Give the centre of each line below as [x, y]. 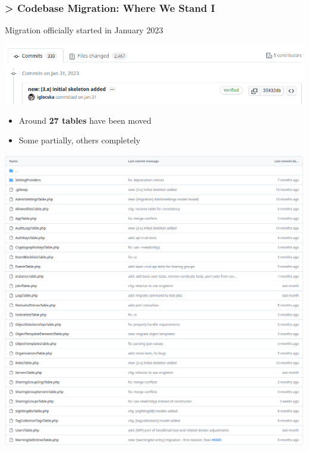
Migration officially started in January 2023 [84, 30]
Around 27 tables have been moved [85, 120]
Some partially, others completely [80, 140]
